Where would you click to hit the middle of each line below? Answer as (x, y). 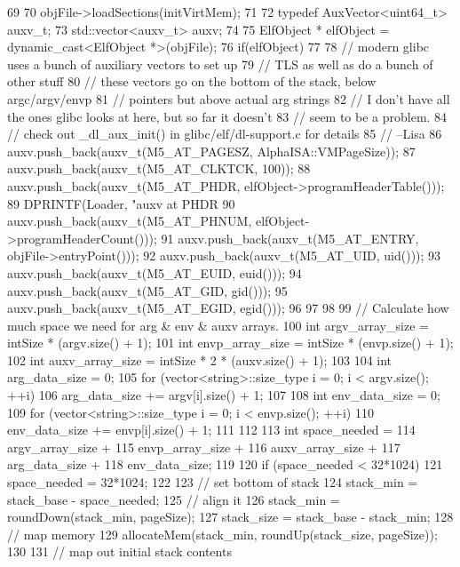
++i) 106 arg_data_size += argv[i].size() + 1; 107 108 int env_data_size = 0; (224, 395)
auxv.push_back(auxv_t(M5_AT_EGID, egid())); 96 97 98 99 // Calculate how (228, 308)
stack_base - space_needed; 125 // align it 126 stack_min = (174, 499)
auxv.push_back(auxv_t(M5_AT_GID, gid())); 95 (147, 290)
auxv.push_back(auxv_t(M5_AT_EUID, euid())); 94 (155, 272)
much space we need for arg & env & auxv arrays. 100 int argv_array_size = (218, 325)
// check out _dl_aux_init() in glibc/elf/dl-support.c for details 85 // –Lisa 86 (225, 134)
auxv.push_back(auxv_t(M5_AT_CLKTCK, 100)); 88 (159, 168)
